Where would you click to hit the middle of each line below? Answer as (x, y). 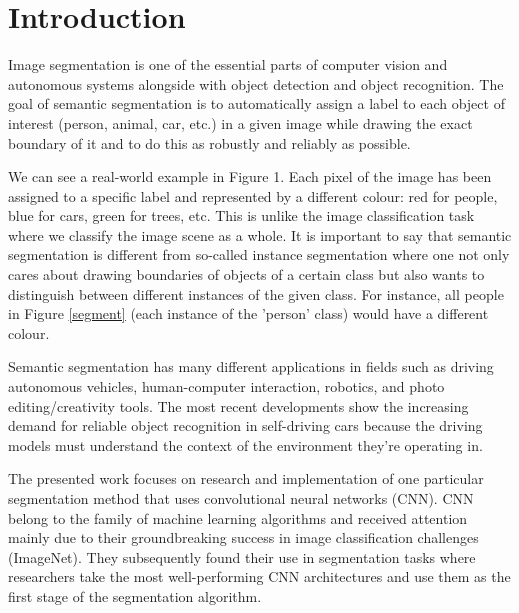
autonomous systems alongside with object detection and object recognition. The (256, 83)
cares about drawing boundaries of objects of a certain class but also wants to (246, 274)
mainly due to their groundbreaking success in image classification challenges (243, 537)
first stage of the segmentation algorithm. (135, 595)
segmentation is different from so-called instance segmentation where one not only (259, 254)
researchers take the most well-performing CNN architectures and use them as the (259, 576)
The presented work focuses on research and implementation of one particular (246, 478)
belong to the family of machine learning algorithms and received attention (238, 517)
